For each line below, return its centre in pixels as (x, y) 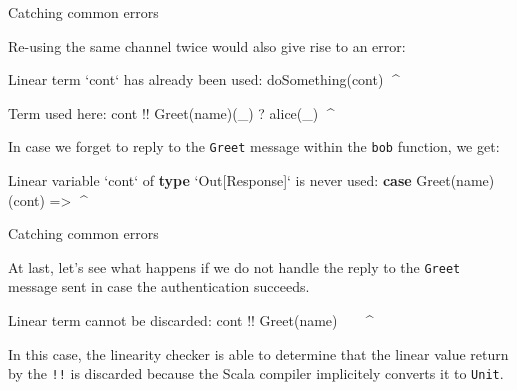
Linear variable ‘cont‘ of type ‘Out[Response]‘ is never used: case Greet (229, 180)
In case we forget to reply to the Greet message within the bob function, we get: (254, 146)
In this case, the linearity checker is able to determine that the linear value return (258, 353)
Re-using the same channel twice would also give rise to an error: (207, 45)
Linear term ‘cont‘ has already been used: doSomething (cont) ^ (204, 79)
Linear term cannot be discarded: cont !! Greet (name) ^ (191, 320)
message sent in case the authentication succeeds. (159, 286)
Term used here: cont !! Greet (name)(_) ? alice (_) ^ (171, 112)
